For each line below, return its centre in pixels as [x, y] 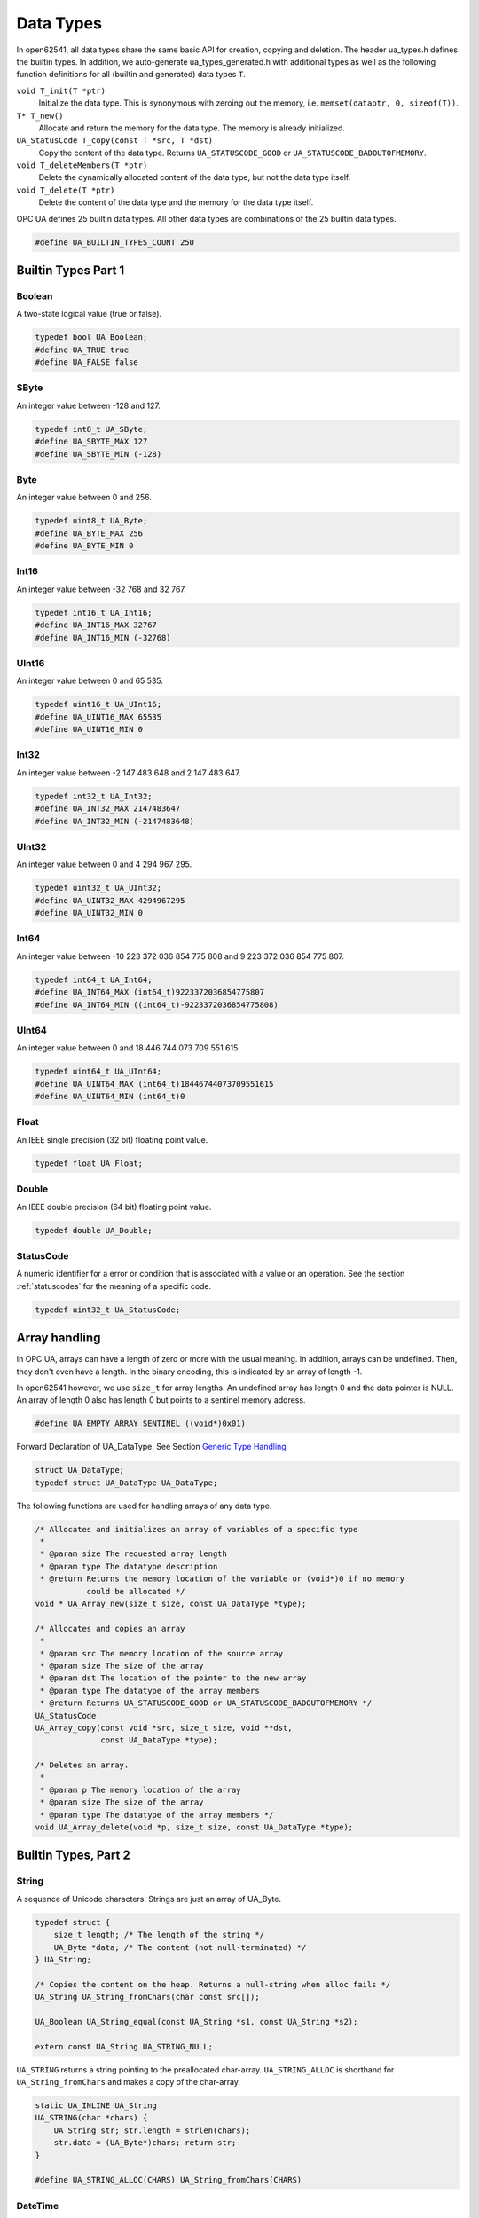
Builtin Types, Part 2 [73, 1856]
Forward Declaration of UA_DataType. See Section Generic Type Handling [152, 1447]
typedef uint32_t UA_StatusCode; [108, 1310]
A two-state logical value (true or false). [89, 314]
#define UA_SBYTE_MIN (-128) [98, 454]
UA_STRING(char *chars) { [91, 2118]
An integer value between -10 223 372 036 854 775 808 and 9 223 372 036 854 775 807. [181, 956]
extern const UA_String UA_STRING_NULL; [124, 2046]
